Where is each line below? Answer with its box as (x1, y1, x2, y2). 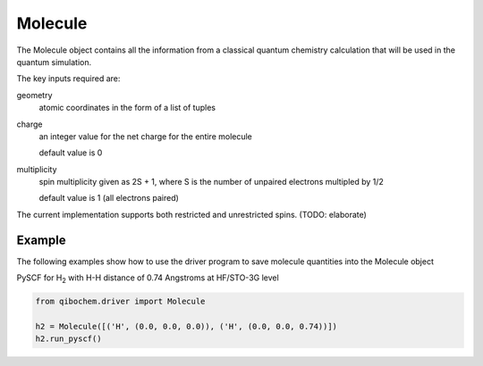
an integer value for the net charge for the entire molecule (38, 130, 252, 142)
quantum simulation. (16, 56, 92, 67)
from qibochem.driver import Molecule (35, 296, 206, 307)
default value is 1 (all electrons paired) (38, 193, 179, 204)
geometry (16, 89, 53, 100)
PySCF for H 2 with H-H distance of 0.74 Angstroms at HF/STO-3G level (16, 272, 279, 285)
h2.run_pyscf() (35, 334, 102, 344)
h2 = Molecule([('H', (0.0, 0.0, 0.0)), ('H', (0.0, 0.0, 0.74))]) (35, 321, 338, 331)
